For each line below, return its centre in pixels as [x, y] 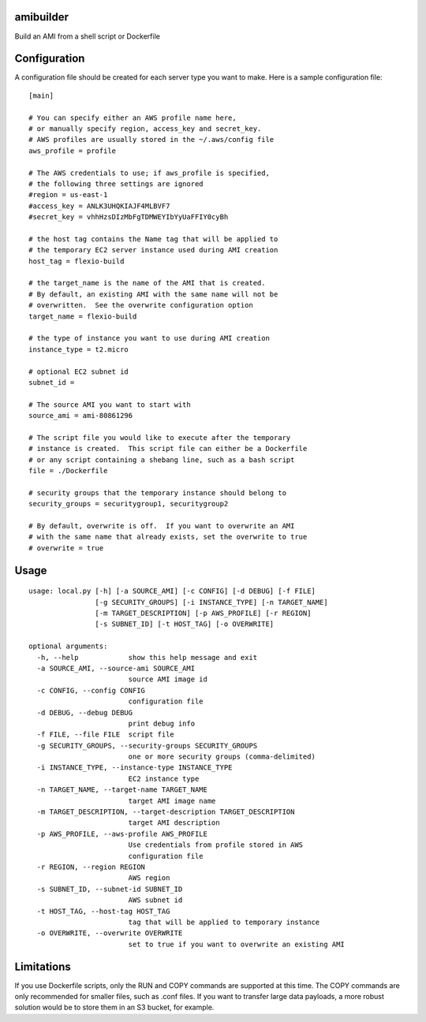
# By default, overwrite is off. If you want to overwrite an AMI [162, 526]
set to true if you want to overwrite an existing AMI [236, 944]
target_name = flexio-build [83, 316]
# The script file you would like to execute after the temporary [160, 437]
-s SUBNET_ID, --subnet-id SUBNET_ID [110, 889]
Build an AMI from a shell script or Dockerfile [88, 36]
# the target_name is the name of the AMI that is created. [147, 283]
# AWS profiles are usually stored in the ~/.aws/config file [151, 140]
